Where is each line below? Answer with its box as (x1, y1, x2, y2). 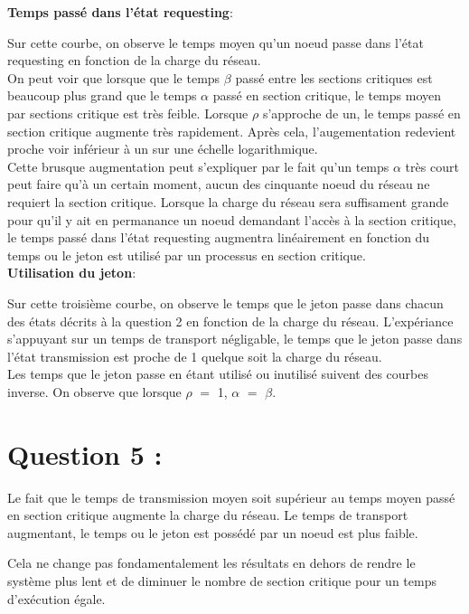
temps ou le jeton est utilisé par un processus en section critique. (7, 245, 366, 264)
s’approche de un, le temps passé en (262, 103, 461, 122)
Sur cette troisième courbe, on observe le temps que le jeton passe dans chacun (7, 293, 444, 312)
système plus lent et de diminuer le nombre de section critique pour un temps (7, 571, 436, 590)
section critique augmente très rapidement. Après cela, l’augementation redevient (7, 121, 456, 140)
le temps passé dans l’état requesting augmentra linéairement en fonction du (7, 228, 430, 247)
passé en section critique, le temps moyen (212, 86, 442, 105)
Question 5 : (7, 435, 163, 472)
